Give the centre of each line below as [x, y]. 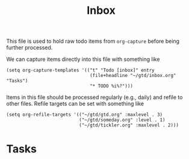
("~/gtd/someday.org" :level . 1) [122, 120]
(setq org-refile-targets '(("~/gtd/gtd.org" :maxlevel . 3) [85, 115]
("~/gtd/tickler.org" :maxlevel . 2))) [129, 125]
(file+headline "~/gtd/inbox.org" [133, 76]
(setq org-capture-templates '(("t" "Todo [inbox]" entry [80, 70]
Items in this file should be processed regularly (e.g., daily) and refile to [94, 98]
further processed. [29, 48]
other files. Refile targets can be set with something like [75, 104]
